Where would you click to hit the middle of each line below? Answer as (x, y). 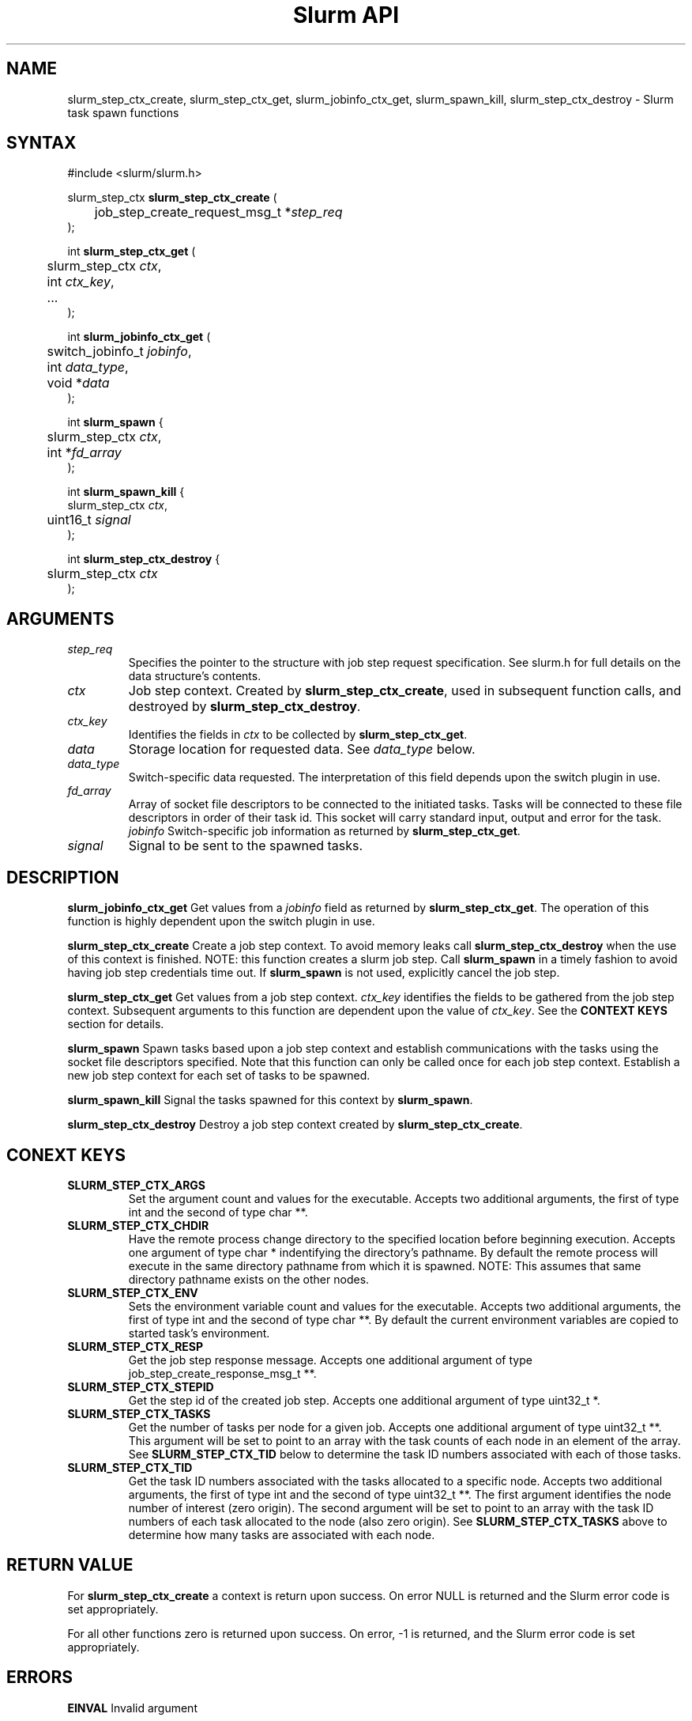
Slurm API (346, 15)
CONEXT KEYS (66, 1155)
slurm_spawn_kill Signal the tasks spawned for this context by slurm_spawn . (270, 1100)
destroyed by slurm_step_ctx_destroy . (244, 707)
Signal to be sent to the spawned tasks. (246, 846)
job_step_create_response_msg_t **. (222, 1373)
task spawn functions (123, 112)
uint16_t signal (89, 520)
